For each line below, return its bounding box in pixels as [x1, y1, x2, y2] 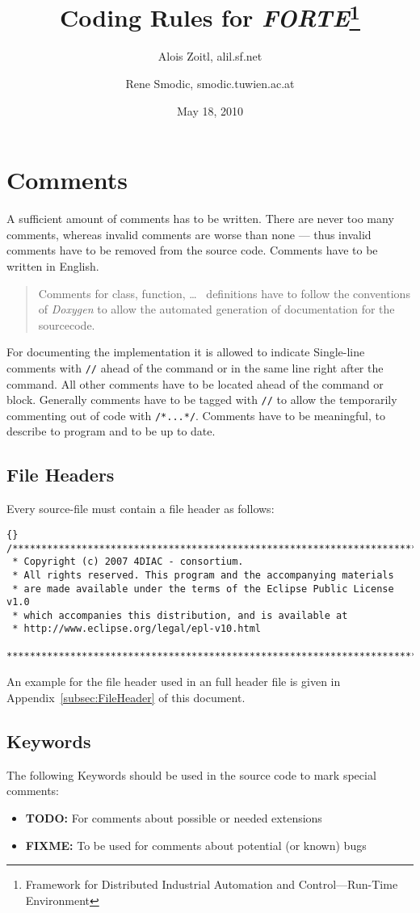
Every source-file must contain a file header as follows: [6, 500, 275, 517]
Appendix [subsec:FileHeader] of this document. [6, 689, 246, 706]
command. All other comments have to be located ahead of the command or [6, 375, 384, 392]
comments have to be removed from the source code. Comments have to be [6, 242, 378, 259]
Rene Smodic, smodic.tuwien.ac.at [125, 75, 295, 92]
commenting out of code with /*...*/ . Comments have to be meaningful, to [6, 406, 386, 423]
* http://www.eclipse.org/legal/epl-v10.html [12, 623, 261, 635]
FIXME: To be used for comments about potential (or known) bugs [25, 836, 367, 853]
